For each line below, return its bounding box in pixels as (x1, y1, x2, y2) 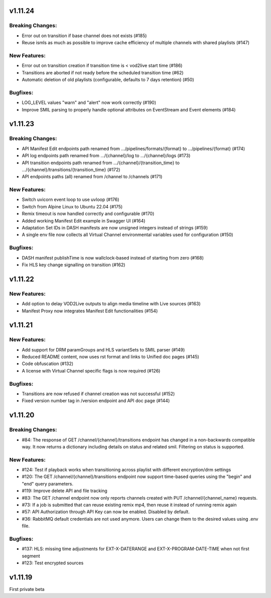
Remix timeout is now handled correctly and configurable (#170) (22, 211, 155, 217)
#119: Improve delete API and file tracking (22, 488, 107, 494)
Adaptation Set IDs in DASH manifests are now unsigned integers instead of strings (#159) (22, 225, 208, 231)
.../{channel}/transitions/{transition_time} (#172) (22, 166, 120, 173)
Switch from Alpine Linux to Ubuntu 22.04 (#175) (22, 203, 123, 209)
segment (22, 553, 40, 559)
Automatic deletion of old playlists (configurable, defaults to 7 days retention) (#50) (22, 77, 194, 83)
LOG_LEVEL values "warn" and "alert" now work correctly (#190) (22, 99, 157, 105)
